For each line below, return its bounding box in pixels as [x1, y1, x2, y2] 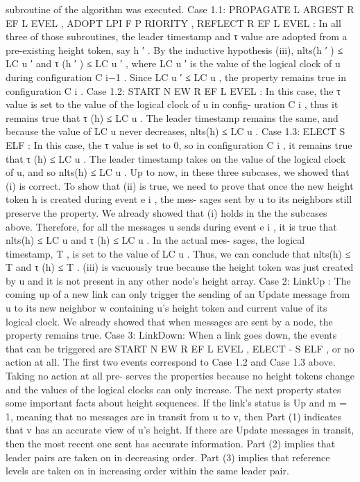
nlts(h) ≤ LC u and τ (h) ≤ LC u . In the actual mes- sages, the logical [6, 233, 305, 247]
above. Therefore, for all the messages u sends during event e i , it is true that [6, 219, 337, 233]
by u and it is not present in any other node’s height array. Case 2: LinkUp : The [6, 273, 351, 287]
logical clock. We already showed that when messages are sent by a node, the [6, 314, 333, 328]
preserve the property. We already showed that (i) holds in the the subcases [6, 205, 327, 220]
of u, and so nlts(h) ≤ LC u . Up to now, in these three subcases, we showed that [6, 165, 350, 179]
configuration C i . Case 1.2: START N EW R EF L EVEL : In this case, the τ [6, 83, 341, 98]
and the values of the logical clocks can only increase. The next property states [6, 382, 341, 396]
